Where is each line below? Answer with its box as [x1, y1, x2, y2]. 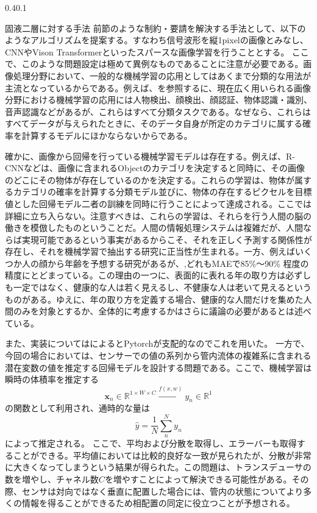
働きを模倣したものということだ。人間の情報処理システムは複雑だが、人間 [5, 221, 303, 234]
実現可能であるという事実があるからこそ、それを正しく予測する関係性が [21, 233, 312, 246]
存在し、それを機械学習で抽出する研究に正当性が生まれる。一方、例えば [5, 245, 295, 258]
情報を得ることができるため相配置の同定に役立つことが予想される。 [21, 497, 295, 509]
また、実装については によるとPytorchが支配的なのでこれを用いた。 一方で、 [5, 337, 310, 350]
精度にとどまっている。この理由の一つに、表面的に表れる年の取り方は [5, 269, 286, 281]
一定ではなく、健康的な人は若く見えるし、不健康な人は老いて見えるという [13, 281, 312, 294]
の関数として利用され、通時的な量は [5, 402, 150, 414]
